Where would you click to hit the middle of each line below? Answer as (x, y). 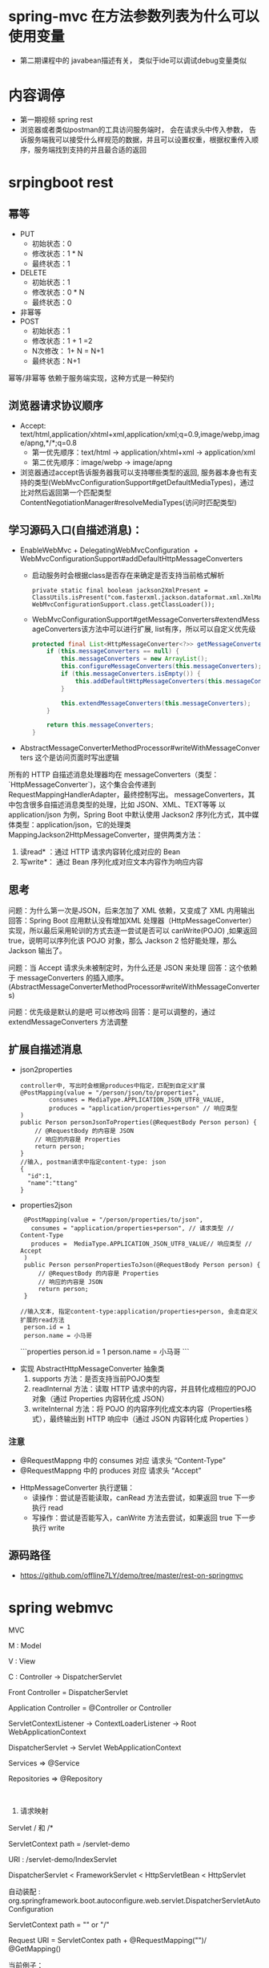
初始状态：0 (52, 243)
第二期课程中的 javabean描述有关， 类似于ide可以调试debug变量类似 (133, 60)
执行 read (48, 1508)
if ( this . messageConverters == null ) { (113, 651)
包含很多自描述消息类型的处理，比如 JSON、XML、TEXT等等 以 (120, 805)
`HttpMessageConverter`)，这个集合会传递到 (82, 784)
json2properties (46, 1070)
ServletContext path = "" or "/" (59, 1925)
